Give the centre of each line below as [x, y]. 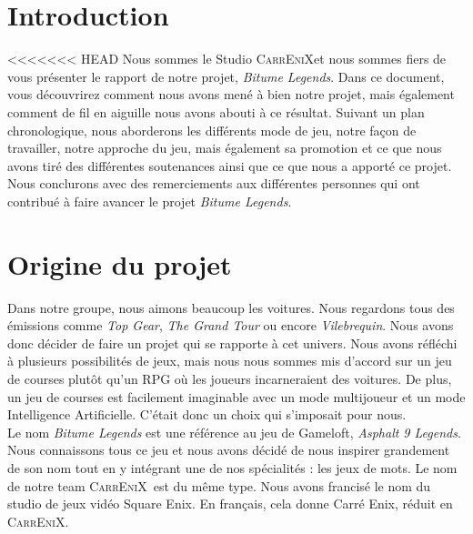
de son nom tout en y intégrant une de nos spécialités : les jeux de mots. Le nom [232, 467]
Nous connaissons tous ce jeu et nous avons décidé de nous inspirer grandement [229, 450]
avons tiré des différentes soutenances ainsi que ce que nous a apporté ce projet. [230, 165]
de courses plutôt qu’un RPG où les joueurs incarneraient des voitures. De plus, [230, 378]
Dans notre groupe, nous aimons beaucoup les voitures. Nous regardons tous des [231, 307]
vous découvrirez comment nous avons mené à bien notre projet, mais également [231, 94]
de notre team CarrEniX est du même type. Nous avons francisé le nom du [219, 485]
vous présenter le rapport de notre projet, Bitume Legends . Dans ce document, [226, 76]
